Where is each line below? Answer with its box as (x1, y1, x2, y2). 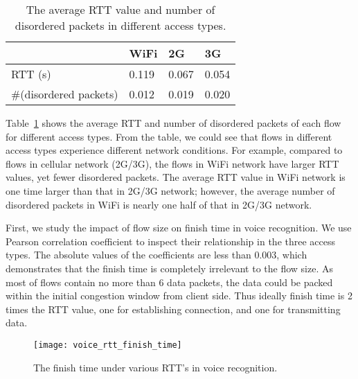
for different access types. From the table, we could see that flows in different (6, 129, 332, 143)
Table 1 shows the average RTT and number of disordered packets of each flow (6, 116, 341, 130)
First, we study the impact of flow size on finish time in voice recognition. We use (6, 220, 352, 235)
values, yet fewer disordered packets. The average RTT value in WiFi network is (6, 170, 346, 184)
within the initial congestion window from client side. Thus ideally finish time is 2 (6, 288, 352, 303)
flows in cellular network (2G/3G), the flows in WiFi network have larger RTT (6, 156, 339, 170)
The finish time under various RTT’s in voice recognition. (33, 360, 278, 374)
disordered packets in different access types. (15, 17, 226, 33)
